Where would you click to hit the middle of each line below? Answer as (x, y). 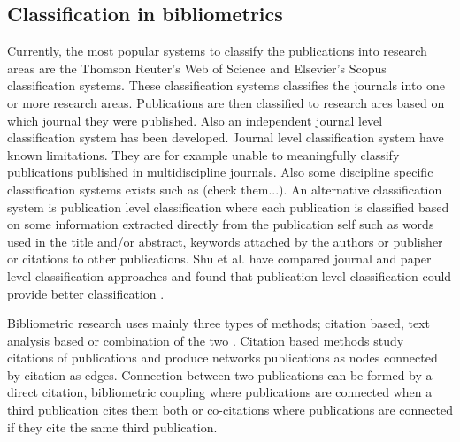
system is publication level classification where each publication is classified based (228, 206)
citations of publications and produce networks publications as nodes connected (222, 358)
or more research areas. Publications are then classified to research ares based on (226, 102)
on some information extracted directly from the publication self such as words (221, 224)
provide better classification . (86, 293)
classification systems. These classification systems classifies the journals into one (226, 85)
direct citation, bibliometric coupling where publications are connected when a (220, 392)
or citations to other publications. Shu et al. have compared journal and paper (219, 259)
